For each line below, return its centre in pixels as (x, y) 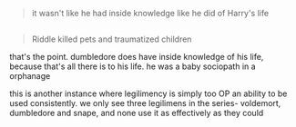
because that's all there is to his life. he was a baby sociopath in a (133, 66)
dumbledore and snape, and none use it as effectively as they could (137, 113)
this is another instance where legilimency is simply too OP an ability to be (148, 93)
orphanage (30, 76)
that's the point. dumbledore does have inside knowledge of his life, (137, 57)
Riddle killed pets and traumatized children (112, 39)
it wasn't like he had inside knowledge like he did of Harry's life (150, 13)
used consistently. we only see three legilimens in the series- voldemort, (145, 103)
